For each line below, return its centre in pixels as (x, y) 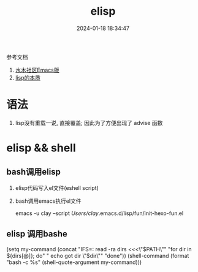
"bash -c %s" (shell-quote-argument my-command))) (74, 262)
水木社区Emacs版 (37, 70)
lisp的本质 (28, 77)
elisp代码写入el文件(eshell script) (57, 187)
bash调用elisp (34, 172)
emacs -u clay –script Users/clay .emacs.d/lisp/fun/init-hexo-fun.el (99, 213)
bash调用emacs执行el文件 (48, 201)
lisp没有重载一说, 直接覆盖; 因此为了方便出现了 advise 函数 (89, 123)
